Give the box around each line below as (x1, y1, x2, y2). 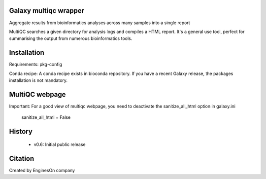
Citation (9, 154, 34, 163)
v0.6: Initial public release (33, 141, 86, 147)
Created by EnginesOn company (9, 167, 75, 173)
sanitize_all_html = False (21, 114, 71, 120)
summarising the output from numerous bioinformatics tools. (9, 36, 133, 41)
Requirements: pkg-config (9, 62, 63, 68)
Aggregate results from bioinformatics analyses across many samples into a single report (9, 20, 190, 26)
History (9, 127, 33, 136)
